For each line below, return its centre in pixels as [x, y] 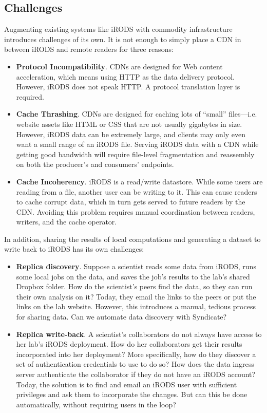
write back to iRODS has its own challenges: [74, 249]
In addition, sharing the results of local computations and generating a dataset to [132, 239]
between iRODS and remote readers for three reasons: [89, 49]
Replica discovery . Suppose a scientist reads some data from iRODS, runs [136, 266]
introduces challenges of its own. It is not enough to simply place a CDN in [123, 39]
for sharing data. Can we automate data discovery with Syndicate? [121, 317]
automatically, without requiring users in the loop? [96, 404]
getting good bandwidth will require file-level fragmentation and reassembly [135, 154]
